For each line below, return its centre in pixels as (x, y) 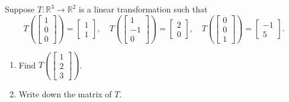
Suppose (20, 9)
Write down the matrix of (65, 93)
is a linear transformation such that (143, 9)
